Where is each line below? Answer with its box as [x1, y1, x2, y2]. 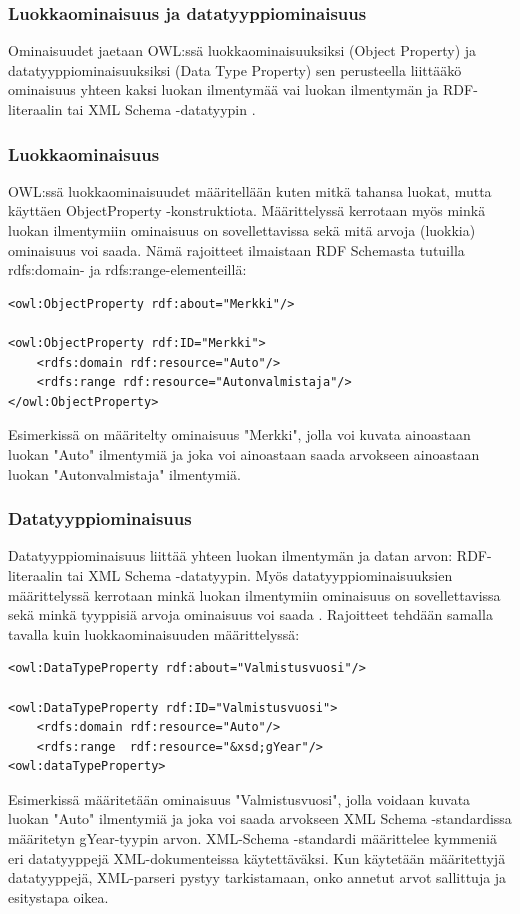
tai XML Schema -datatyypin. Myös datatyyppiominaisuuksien [67, 564, 453, 585]
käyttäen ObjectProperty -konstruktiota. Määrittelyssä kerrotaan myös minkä [8, 200, 486, 221]
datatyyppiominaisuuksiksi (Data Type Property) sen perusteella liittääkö [8, 59, 462, 80]
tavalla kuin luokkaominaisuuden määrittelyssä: [8, 623, 300, 644]
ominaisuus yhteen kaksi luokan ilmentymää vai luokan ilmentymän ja [8, 79, 439, 100]
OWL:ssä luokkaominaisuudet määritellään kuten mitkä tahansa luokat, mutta [8, 180, 492, 201]
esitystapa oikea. [8, 886, 109, 907]
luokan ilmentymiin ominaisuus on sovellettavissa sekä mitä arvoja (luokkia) [8, 220, 476, 240]
